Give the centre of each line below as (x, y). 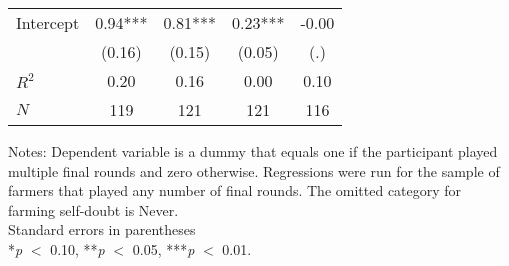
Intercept (48, 22)
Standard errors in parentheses (102, 229)
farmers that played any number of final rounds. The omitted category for (235, 190)
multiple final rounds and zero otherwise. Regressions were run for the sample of (254, 170)
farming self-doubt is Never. (93, 209)
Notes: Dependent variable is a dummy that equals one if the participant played (253, 151)
